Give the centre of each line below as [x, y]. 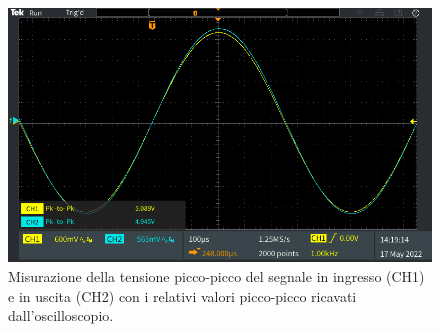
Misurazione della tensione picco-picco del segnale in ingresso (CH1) [216, 275]
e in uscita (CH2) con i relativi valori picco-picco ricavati [182, 295]
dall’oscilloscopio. [61, 315]
